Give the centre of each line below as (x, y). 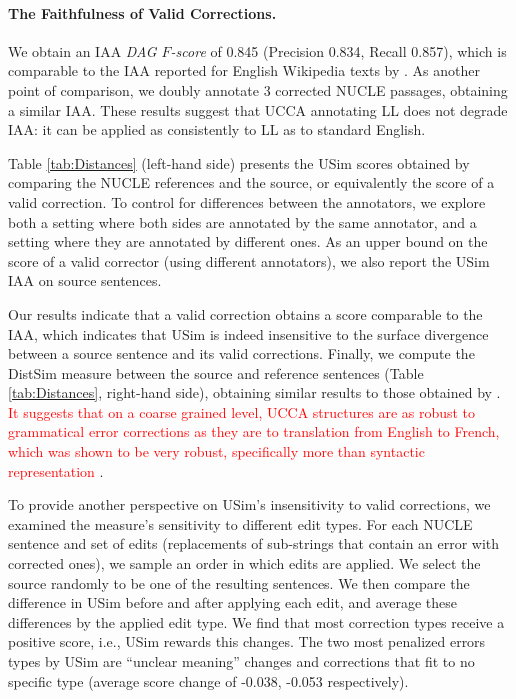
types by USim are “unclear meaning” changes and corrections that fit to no (241, 661)
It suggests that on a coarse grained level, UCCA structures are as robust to (242, 411)
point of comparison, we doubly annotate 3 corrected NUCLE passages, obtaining (258, 89)
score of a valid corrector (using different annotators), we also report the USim (249, 260)
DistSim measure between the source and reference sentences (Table (216, 372)
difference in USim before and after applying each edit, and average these (233, 602)
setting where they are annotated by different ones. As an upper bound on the (248, 241)
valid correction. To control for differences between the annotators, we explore (247, 201)
